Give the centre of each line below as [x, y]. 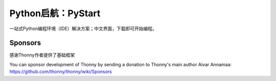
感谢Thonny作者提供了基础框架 [42, 55]
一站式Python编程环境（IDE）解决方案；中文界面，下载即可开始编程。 [83, 29]
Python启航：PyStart [55, 13]
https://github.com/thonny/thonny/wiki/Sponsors [61, 72]
